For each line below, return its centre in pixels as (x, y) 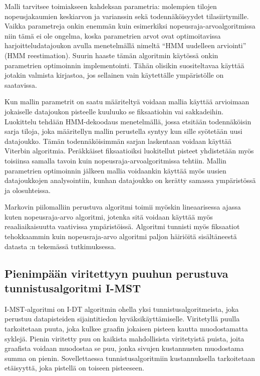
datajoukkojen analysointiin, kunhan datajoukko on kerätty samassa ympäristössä (130, 180)
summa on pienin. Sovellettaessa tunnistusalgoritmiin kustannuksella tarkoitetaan (130, 358)
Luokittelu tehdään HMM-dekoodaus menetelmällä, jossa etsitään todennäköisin (128, 121)
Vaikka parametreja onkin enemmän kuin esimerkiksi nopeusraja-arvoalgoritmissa (130, 26)
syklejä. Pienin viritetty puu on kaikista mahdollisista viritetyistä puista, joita (124, 338)
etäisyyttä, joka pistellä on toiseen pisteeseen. (74, 368)
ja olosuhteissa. (28, 190)
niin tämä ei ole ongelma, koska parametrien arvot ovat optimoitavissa (113, 35)
